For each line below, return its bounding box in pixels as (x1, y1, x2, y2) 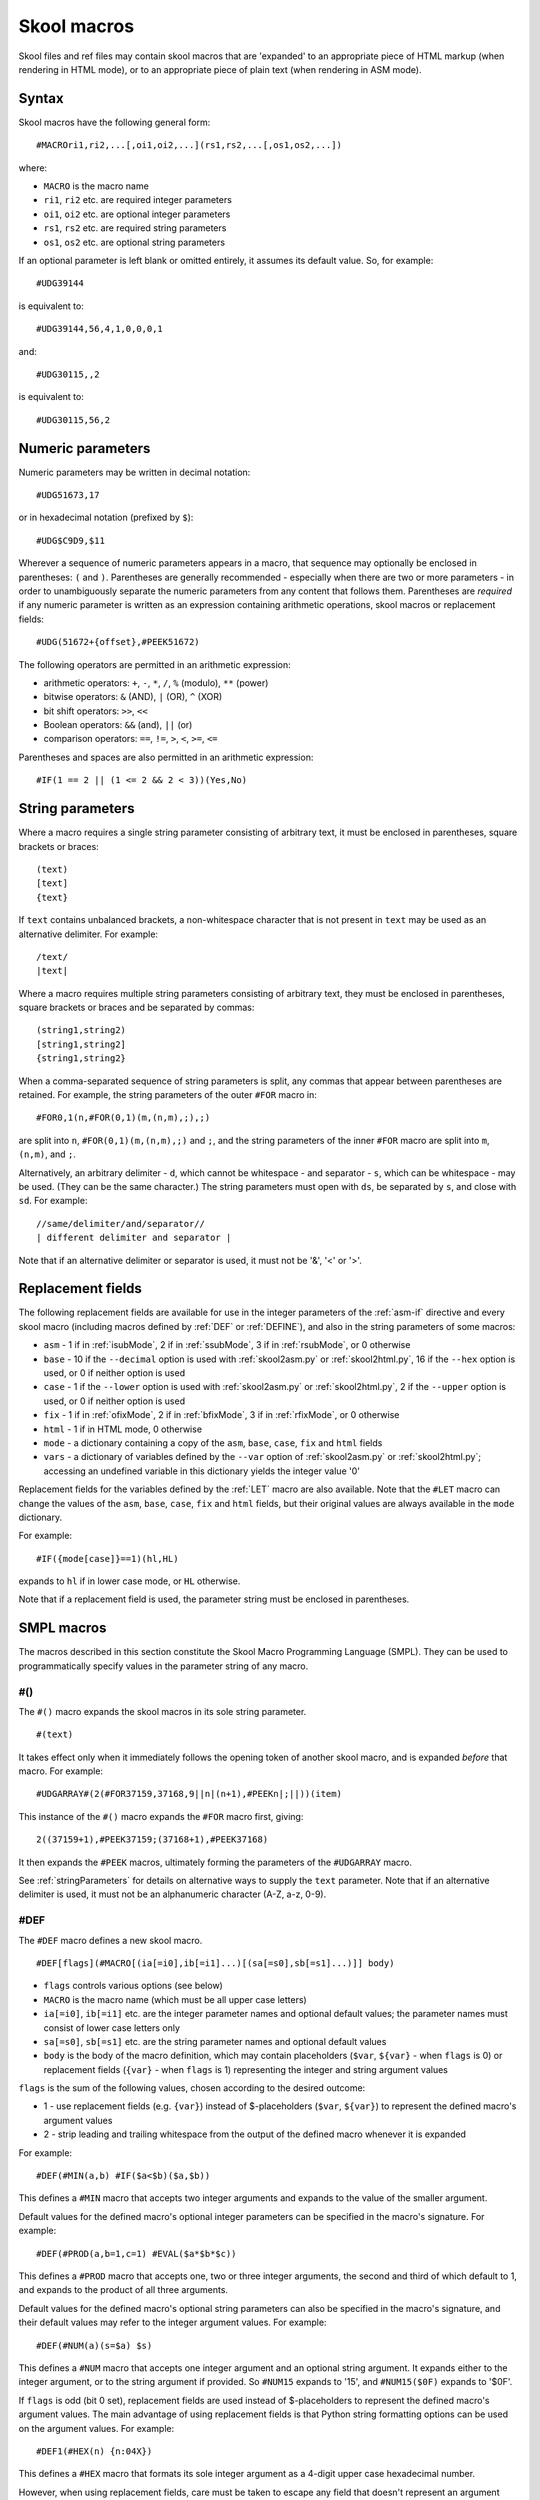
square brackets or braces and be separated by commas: (18, 1001, 255, 1014)
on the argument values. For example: (18, 2422, 175, 2434)
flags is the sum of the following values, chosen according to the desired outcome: (18, 2082, 366, 2094)
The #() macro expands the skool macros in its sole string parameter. (18, 1705, 307, 1717)
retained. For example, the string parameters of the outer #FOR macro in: (18, 1089, 317, 1101)
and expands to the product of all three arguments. (18, 2284, 229, 2296)
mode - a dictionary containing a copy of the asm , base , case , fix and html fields (43, 1436, 383, 1449)
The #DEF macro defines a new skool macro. (18, 1934, 203, 1946)
